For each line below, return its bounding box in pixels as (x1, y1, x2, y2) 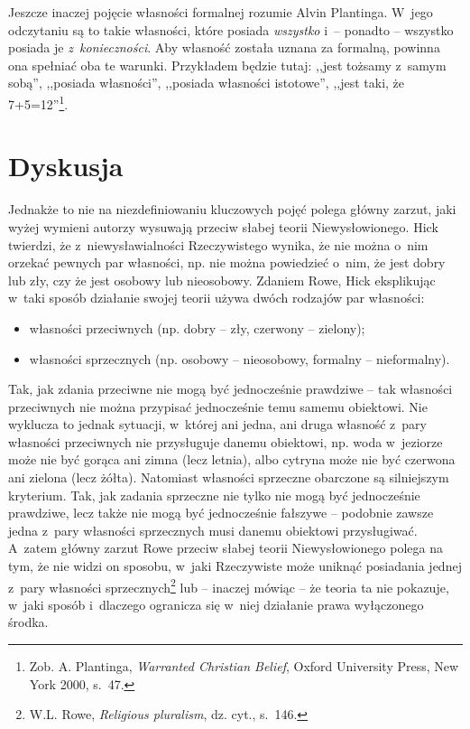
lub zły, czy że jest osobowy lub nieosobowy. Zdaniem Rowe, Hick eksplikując (8, 270, 436, 289)
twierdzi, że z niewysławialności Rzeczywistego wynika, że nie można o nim (8, 235, 429, 254)
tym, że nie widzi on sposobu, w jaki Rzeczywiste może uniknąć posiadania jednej (8, 556, 462, 575)
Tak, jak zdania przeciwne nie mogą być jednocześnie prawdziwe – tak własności (8, 379, 453, 398)
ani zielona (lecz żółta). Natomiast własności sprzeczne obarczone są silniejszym (8, 468, 449, 487)
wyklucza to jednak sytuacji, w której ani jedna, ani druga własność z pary (8, 415, 427, 434)
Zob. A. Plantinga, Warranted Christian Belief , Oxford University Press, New (29, 657, 459, 676)
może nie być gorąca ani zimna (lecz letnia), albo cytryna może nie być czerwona (8, 450, 456, 469)
